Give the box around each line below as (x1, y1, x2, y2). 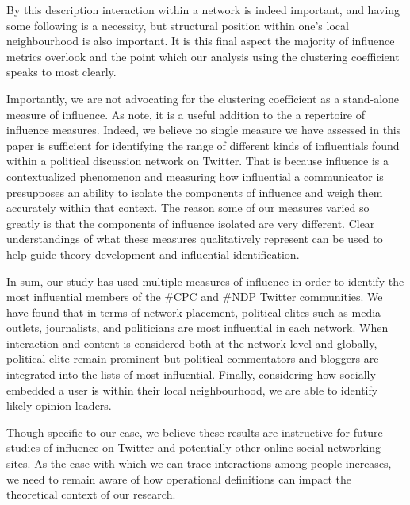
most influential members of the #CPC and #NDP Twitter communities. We (6, 288, 383, 305)
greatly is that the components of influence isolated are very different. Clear (6, 214, 375, 231)
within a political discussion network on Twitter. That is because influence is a (6, 152, 389, 169)
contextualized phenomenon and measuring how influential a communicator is (6, 168, 384, 184)
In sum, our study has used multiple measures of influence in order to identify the (6, 272, 404, 289)
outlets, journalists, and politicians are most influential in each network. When (6, 319, 389, 336)
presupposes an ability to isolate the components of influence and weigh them (6, 183, 383, 200)
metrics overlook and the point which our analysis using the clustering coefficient (6, 48, 400, 64)
